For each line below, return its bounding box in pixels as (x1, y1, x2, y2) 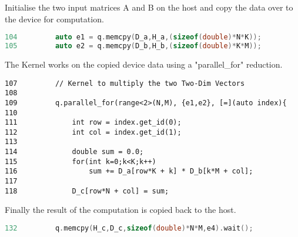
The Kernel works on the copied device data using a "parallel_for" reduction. (5, 58, 283, 70)
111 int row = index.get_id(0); (5, 118, 182, 127)
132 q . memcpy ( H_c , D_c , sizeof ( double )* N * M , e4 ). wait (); (5, 224, 253, 232)
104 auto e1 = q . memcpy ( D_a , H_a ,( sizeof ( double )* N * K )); (5, 33, 262, 42)
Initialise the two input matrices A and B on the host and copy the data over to (5, 1, 293, 13)
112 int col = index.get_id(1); (5, 128, 182, 136)
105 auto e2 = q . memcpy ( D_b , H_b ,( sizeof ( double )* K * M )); (5, 42, 262, 51)
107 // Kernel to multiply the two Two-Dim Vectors (5, 79, 245, 88)
